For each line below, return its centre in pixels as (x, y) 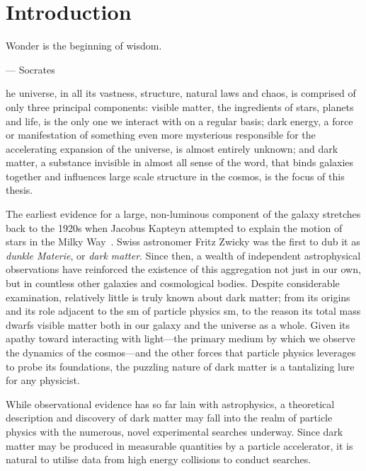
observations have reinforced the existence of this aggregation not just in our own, (183, 269)
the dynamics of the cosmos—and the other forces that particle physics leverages (181, 352)
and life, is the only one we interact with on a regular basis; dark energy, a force (179, 121)
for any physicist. (43, 380)
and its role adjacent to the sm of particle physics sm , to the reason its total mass (183, 311)
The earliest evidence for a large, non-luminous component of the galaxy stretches (183, 214)
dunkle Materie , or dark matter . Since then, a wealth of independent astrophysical (183, 255)
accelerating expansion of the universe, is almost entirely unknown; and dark (172, 148)
